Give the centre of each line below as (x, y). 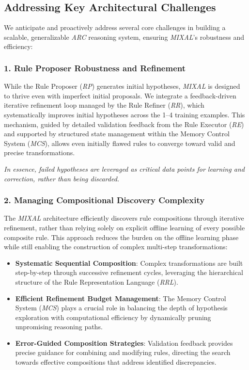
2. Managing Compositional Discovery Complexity (104, 200)
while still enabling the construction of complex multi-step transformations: (116, 247)
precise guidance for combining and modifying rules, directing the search (123, 352)
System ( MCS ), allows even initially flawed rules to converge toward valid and (120, 143)
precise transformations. (39, 153)
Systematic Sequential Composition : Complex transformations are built (129, 263)
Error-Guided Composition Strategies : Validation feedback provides (124, 343)
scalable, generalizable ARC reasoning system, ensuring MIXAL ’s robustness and (124, 37)
